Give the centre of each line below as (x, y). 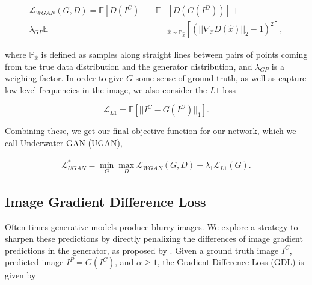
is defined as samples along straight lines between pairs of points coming (174, 54)
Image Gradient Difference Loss (106, 201)
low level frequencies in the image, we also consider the (106, 89)
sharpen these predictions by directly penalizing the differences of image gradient (154, 238)
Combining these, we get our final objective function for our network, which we (151, 131)
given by (20, 275)
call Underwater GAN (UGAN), (64, 143)
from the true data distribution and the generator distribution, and (129, 66)
